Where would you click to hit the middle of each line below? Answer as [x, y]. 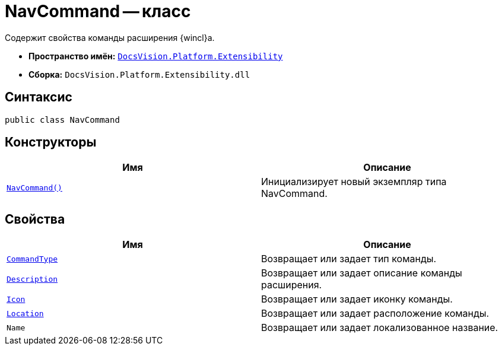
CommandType [32, 259]
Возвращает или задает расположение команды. [375, 314]
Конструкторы [51, 142]
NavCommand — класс [98, 11]
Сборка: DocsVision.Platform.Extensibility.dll [139, 74]
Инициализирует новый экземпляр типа [354, 182]
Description [32, 279]
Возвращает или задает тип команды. [349, 259]
